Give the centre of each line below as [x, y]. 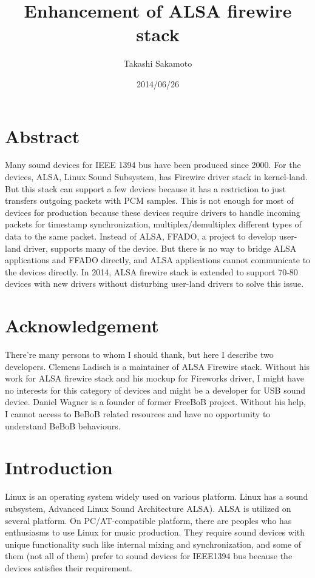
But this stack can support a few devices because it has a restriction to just [145, 188]
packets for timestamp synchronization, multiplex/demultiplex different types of [153, 224]
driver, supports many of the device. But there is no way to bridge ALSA [160, 248]
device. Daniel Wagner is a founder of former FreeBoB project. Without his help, [155, 402]
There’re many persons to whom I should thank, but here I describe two [139, 355]
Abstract [42, 136]
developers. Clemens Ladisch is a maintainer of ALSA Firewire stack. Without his [157, 366]
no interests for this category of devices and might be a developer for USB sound [155, 390]
